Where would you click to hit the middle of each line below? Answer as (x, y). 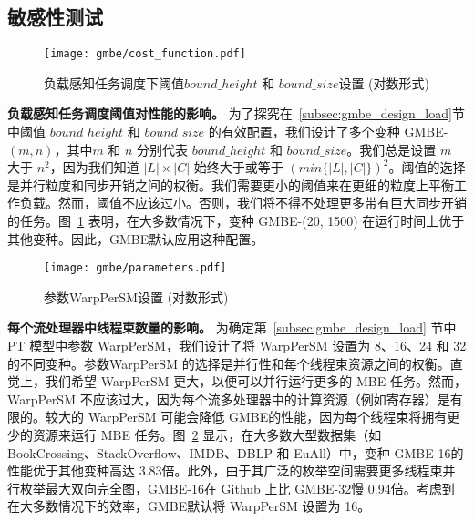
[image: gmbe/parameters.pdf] (135, 268)
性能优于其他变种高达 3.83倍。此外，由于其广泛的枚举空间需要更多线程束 (225, 470)
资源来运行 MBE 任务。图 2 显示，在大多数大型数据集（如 (207, 435)
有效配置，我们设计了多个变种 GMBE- (335, 132)
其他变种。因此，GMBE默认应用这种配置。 (136, 238)
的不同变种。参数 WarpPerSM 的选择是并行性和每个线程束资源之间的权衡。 (229, 363)
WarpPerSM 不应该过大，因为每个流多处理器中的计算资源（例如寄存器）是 (229, 398)
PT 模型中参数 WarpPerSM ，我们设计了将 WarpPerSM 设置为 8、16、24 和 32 (237, 346)
